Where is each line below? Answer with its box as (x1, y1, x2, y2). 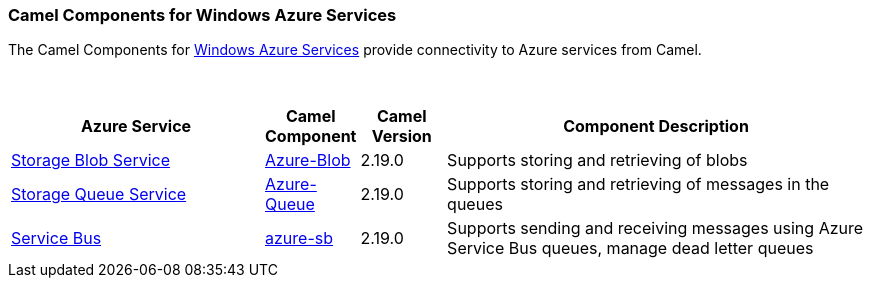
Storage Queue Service (11, 184, 187, 205)
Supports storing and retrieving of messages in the (447, 174, 830, 195)
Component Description (563, 116, 749, 137)
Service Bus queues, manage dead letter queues (447, 238, 814, 259)
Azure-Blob (265, 150, 351, 171)
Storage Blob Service (11, 150, 171, 171)
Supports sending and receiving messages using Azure (447, 218, 864, 239)
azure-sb (265, 228, 333, 249)
